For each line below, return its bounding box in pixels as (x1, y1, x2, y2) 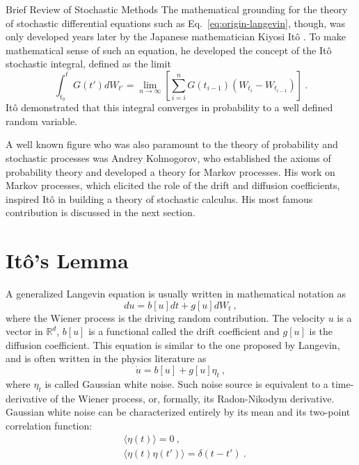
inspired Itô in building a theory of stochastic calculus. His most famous (6, 191, 313, 206)
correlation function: (6, 418, 93, 432)
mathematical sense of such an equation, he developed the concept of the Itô (6, 42, 332, 57)
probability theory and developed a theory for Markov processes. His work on (6, 164, 335, 179)
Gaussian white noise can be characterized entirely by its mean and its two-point (6, 405, 351, 419)
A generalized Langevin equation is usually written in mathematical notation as (6, 286, 346, 301)
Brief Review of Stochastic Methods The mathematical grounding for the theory (6, 2, 348, 16)
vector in (6, 324, 43, 338)
